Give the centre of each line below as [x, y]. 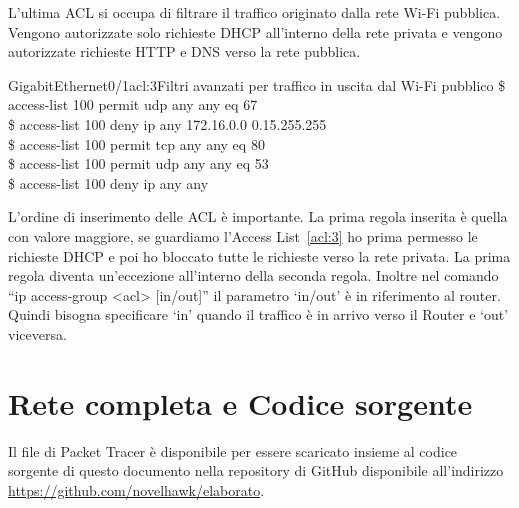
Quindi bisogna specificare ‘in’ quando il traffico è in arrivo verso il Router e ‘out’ [258, 314]
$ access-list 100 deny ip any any [108, 182]
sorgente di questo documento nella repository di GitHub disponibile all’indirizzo [256, 470]
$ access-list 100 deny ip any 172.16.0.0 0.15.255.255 [167, 123]
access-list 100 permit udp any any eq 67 [133, 104]
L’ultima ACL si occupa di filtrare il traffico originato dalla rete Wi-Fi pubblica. [254, 12]
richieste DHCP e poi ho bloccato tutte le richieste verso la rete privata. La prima [259, 255]
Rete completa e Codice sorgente [240, 402]
